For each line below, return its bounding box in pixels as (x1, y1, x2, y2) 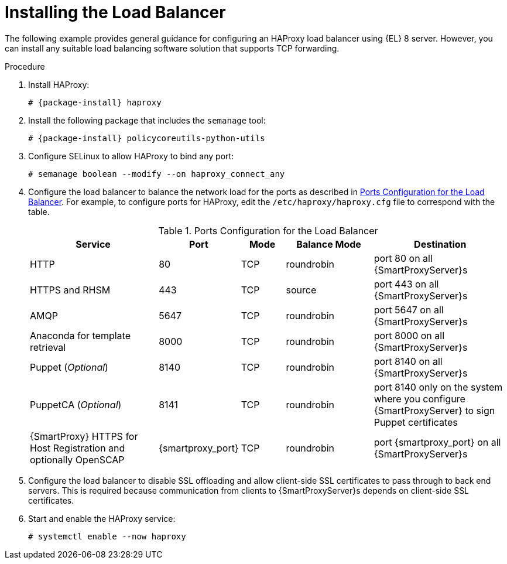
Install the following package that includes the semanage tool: (28, 115, 266, 125)
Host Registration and (30, 442, 125, 454)
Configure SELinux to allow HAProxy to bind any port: (28, 151, 234, 161)
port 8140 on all (374, 355, 443, 367)
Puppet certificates (374, 416, 458, 428)
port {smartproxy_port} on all (374, 436, 501, 448)
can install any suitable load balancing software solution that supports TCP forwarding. (5, 43, 340, 53)
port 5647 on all (374, 303, 444, 316)
